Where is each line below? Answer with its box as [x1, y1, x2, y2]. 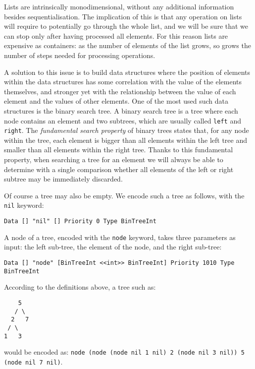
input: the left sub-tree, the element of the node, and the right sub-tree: [4, 242, 222, 252]
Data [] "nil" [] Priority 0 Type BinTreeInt [4, 218, 156, 225]
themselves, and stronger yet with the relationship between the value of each [4, 86, 236, 96]
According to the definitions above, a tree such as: [4, 282, 156, 292]
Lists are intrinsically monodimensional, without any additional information [4, 1, 234, 11]
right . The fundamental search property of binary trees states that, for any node [4, 125, 249, 135]
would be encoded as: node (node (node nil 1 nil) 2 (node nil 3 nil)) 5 [4, 347, 245, 357]
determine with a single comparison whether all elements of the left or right [4, 164, 234, 174]
